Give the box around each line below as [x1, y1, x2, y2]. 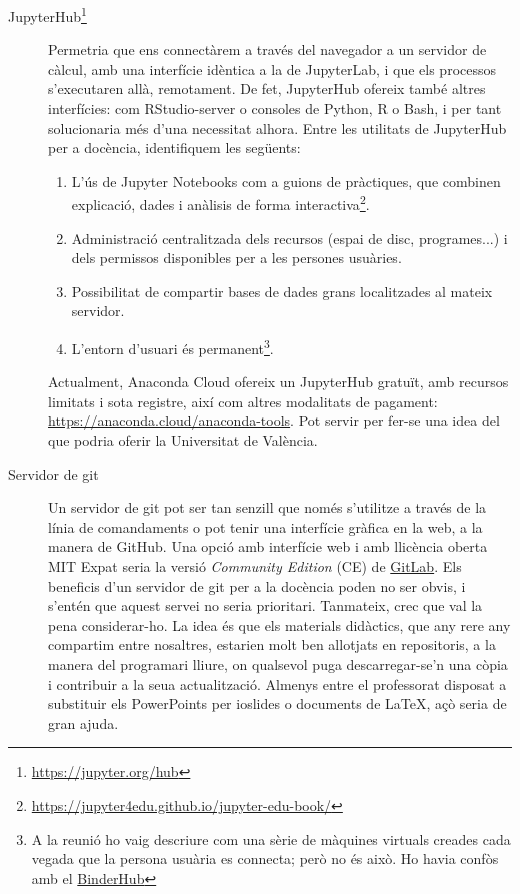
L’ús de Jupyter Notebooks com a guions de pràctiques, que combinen [71, 170, 501, 191]
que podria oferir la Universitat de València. [48, 430, 318, 451]
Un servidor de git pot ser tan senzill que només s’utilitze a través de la [48, 497, 487, 518]
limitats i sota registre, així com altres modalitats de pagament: [48, 390, 438, 411]
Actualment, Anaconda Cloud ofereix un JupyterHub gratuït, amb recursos [48, 371, 509, 392]
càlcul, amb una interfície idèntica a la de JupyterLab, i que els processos [48, 58, 497, 79]
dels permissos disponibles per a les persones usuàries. [71, 247, 402, 268]
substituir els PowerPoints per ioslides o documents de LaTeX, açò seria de [48, 693, 507, 714]
